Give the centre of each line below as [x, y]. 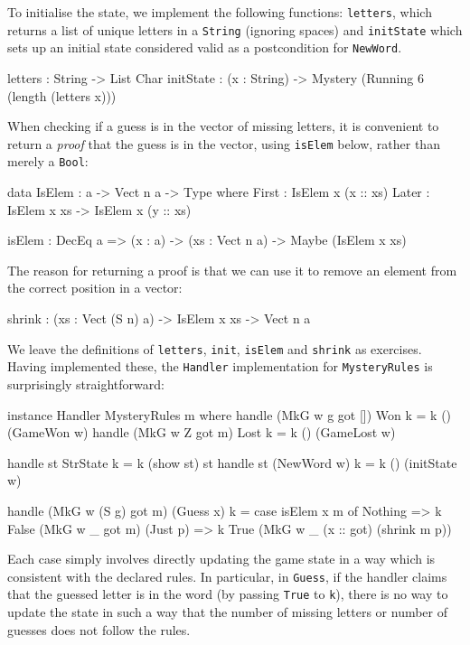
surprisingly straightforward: [86, 383]
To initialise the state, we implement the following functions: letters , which [220, 12]
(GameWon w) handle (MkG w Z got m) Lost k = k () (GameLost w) [202, 432]
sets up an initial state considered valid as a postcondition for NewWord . [205, 47]
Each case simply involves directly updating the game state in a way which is [221, 559]
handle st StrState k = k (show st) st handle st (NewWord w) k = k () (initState [232, 462]
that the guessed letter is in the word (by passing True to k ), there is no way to [228, 594]
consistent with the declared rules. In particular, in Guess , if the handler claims [227, 576]
